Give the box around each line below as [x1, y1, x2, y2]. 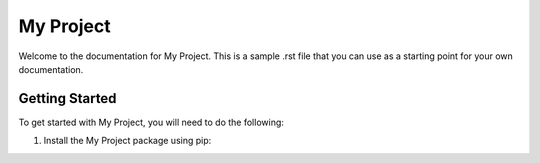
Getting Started [18, 90, 117, 107]
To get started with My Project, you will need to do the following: [18, 116, 285, 128]
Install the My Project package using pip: [43, 135, 212, 147]
